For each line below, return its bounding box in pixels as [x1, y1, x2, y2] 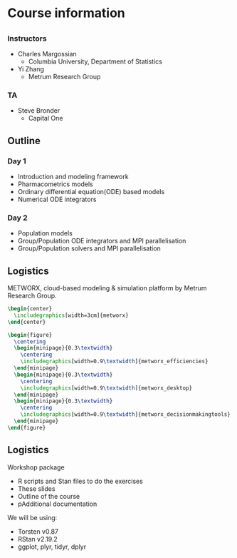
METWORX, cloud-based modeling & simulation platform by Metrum [7, 284, 208, 293]
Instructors [7, 34, 48, 44]
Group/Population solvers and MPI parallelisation [17, 244, 162, 253]
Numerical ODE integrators [17, 195, 97, 203]
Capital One [28, 114, 63, 123]
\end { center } [7, 318, 46, 325]
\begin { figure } [7, 331, 53, 338]
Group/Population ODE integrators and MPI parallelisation [17, 237, 186, 245]
